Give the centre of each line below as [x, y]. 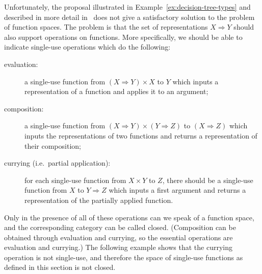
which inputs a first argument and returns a [177, 190]
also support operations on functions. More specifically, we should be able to [123, 37]
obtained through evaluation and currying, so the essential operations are [119, 237]
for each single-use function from [75, 180]
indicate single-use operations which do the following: [87, 47]
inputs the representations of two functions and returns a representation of [141, 135]
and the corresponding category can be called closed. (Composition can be [120, 227]
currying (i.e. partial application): [57, 163]
